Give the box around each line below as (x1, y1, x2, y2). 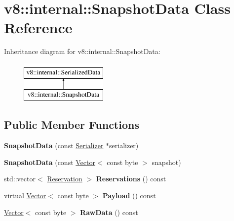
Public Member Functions (4, 117, 139, 132)
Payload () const (102, 190, 156, 201)
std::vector (4, 173, 36, 184)
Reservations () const (96, 173, 166, 184)
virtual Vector (4, 190, 46, 201)
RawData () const (80, 207, 138, 217)
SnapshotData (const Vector (4, 157, 95, 167)
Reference (4, 17, 73, 38)
